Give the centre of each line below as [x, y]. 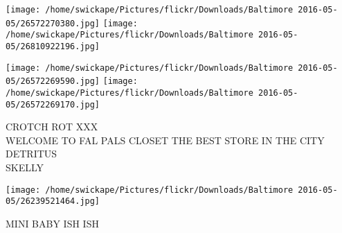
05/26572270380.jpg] [53, 23]
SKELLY [25, 167]
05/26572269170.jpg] [53, 104]
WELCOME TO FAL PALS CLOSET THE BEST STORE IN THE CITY [165, 140]
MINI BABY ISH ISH [52, 223]
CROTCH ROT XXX [52, 127]
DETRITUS [31, 154]
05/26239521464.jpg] [53, 201]
